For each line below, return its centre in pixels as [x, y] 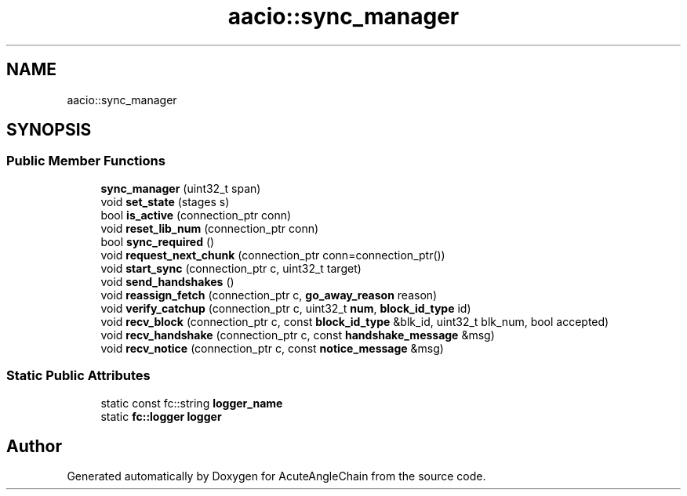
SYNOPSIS [49, 130]
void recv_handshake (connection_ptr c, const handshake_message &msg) [298, 335]
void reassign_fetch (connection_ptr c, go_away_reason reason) [269, 295]
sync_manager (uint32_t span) [181, 188]
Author [34, 446]
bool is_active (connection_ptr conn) [196, 215]
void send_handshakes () [167, 281]
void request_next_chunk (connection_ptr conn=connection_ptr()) [273, 255]
